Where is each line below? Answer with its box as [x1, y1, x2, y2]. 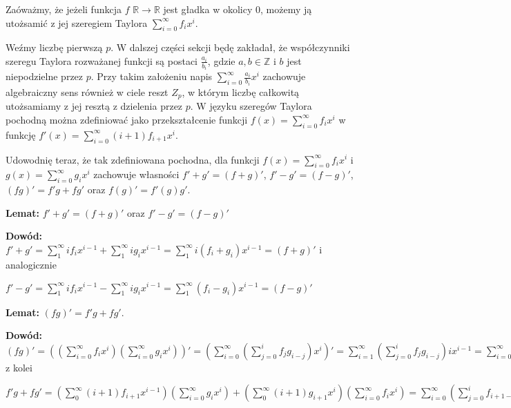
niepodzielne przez [6, 69, 84, 84]
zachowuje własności [93, 167, 180, 182]
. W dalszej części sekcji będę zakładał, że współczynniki [110, 40, 350, 55]
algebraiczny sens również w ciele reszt [6, 84, 168, 99]
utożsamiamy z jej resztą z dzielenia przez [6, 99, 183, 113]
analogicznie [6, 257, 57, 271]
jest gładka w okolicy [163, 2, 253, 16]
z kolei [6, 360, 32, 374]
